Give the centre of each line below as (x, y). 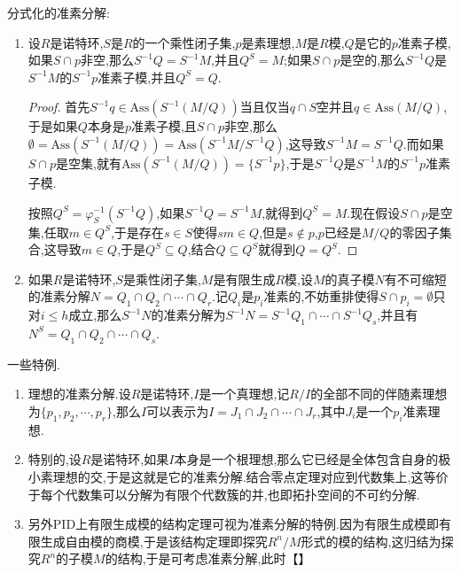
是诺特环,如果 (130, 459)
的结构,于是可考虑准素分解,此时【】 (208, 558)
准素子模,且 (164, 126)
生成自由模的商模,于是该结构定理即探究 (154, 541)
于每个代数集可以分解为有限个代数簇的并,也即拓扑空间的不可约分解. (224, 494)
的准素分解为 (188, 315)
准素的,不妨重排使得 (321, 296)
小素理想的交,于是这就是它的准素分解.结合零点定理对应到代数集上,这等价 (238, 476)
